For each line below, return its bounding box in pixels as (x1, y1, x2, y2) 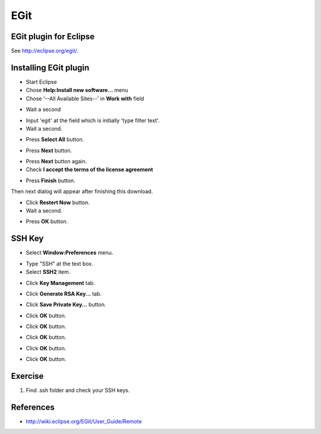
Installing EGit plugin (11, 62, 90, 72)
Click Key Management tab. (26, 279, 95, 286)
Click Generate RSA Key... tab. (26, 290, 102, 297)
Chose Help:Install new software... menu (26, 87, 128, 94)
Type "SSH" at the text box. (26, 260, 93, 267)
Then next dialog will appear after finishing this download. (11, 188, 153, 195)
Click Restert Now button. (26, 199, 90, 206)
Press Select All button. (26, 136, 84, 143)
